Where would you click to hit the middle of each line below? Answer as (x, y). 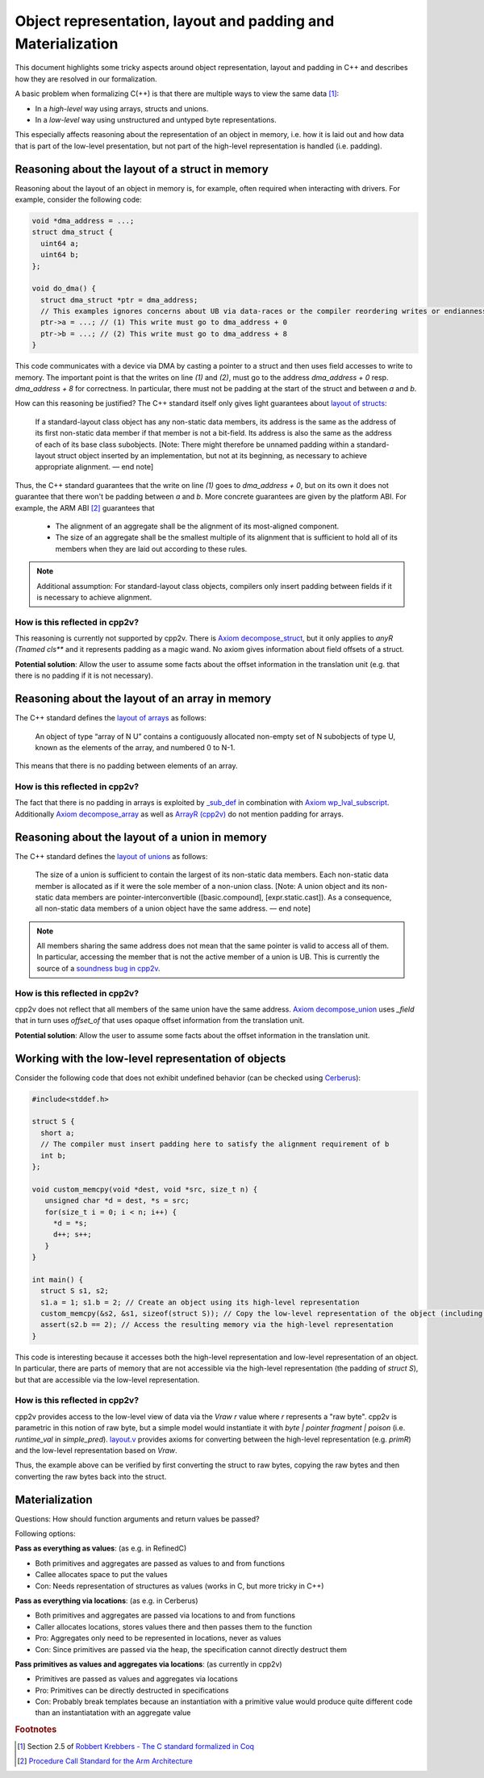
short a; (58, 1133)
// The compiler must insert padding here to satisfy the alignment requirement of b (215, 1144)
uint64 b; (60, 255)
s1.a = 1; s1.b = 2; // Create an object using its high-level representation (200, 1302)
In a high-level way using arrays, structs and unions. (122, 108)
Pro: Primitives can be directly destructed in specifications (132, 1690)
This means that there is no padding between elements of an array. (126, 766)
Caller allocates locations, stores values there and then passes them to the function (173, 1626)
